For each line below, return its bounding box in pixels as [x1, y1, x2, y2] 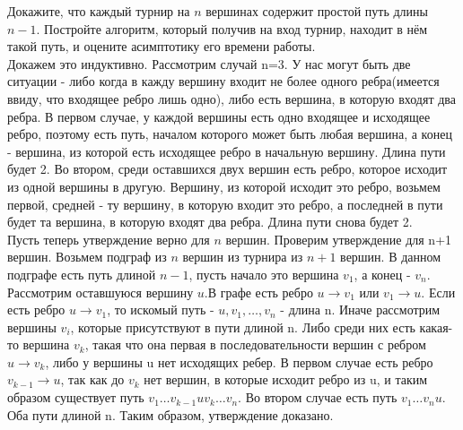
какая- [419, 317, 453, 336]
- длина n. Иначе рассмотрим [280, 300, 441, 319]
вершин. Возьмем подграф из [7, 247, 167, 266]
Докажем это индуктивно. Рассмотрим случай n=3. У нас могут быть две [7, 54, 411, 73]
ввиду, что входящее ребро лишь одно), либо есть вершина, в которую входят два [7, 89, 456, 107]
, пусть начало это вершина [188, 264, 339, 283]
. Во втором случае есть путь [238, 388, 397, 407]
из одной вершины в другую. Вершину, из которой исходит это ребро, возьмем [7, 176, 441, 195]
